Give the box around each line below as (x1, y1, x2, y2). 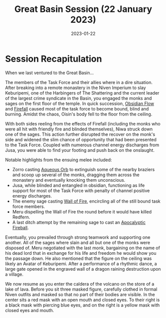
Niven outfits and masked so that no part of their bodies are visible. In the (5, 291, 155, 297)
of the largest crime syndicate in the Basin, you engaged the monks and (5, 95, 152, 101)
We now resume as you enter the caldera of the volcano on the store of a (5, 281, 155, 287)
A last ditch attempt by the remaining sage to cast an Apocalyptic (12, 219, 146, 225)
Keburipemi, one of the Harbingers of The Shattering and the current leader (5, 90, 160, 96)
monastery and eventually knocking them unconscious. (12, 177, 125, 183)
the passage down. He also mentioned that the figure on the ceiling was (5, 255, 152, 261)
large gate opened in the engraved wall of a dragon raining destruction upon (5, 266, 161, 272)
